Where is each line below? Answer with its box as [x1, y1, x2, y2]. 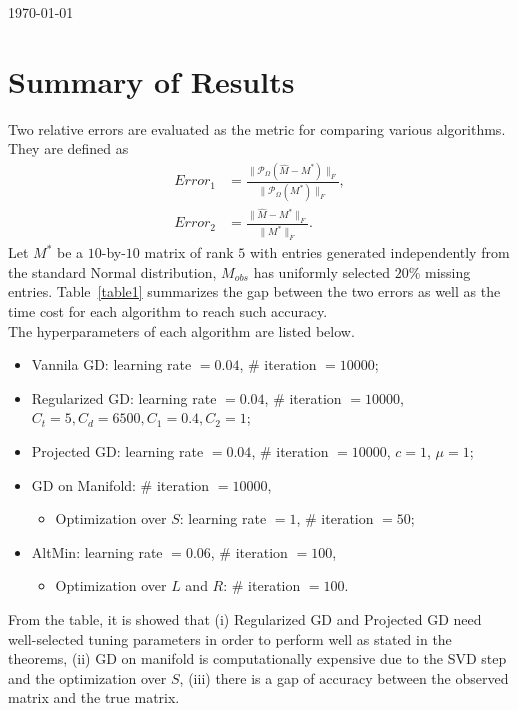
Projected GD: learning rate [31, 441, 204, 461]
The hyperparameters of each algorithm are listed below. [8, 320, 355, 341]
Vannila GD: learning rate [31, 354, 192, 375]
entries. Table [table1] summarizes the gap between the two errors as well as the [8, 281, 501, 302]
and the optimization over [8, 667, 167, 688]
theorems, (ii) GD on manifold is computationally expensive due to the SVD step [8, 648, 507, 669]
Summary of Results [8, 60, 295, 101]
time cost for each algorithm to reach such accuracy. [8, 301, 328, 322]
